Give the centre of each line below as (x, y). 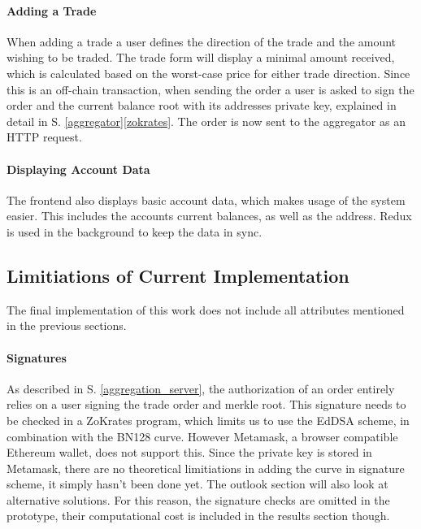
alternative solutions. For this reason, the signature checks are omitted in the (198, 499)
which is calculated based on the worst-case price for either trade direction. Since (208, 73)
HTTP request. (44, 137)
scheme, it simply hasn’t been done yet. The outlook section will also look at (197, 484)
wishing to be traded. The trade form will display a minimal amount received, (201, 57)
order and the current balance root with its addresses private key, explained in (202, 105)
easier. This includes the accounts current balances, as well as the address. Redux (209, 216)
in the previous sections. (67, 325)
